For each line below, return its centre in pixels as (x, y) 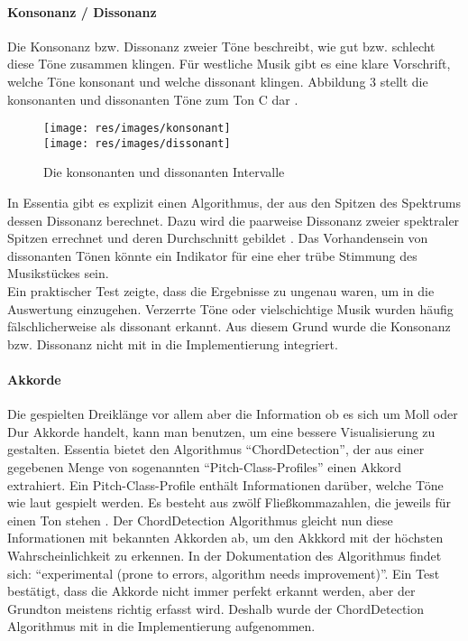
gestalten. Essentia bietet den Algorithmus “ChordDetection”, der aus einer (216, 449)
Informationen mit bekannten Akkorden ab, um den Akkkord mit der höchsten (225, 538)
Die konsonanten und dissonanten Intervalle (164, 172)
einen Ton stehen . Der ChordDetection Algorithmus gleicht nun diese (200, 520)
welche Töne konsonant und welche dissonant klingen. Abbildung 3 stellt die (218, 81)
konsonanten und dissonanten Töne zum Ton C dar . (153, 99)
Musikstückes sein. (58, 273)
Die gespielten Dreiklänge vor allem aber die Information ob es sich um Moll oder (233, 414)
